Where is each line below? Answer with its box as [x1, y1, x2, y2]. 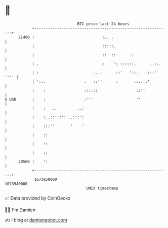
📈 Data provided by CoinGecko [5, 195, 71, 201]
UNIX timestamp [86, 185, 118, 191]
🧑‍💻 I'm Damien [5, 207, 36, 213]
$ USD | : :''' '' [5, 96, 141, 102]
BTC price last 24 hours [77, 21, 130, 26]
